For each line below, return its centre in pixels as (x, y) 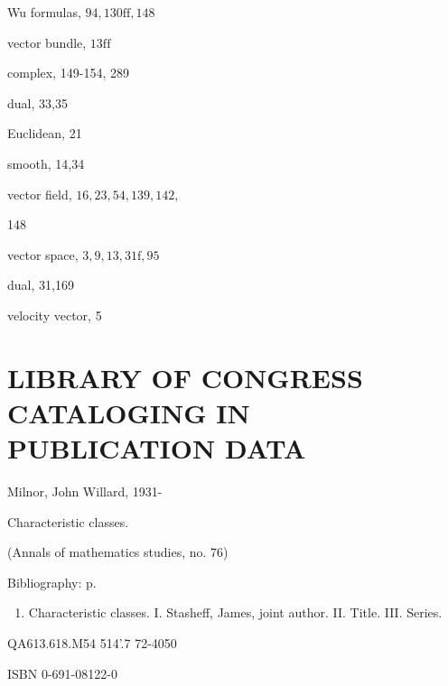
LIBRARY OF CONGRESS (185, 377)
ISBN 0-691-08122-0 (62, 673)
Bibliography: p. (52, 582)
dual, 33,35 (37, 102)
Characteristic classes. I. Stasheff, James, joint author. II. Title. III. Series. (235, 612)
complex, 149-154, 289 (68, 73)
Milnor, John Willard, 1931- (85, 491)
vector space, (43, 254)
